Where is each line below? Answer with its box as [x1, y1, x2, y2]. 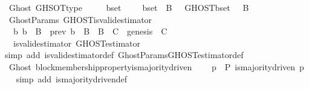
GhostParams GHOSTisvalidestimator [8, 13, 152, 25]
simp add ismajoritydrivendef [16, 72, 128, 85]
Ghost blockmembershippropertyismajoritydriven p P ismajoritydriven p [8, 60, 304, 73]
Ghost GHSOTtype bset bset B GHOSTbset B [8, 1, 249, 13]
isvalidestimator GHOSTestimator [13, 36, 141, 49]
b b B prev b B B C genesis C [13, 25, 168, 38]
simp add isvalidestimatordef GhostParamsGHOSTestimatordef [4, 48, 244, 61]
